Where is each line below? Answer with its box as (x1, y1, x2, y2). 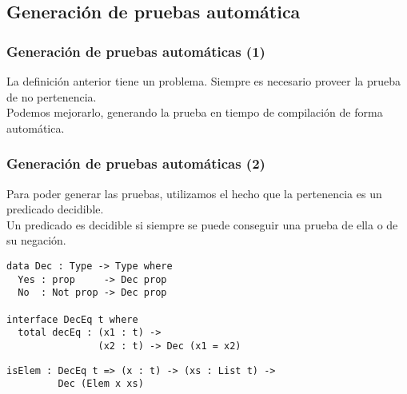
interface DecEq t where (6, 313, 138, 325)
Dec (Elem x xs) (58, 378, 144, 390)
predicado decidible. (6, 201, 104, 217)
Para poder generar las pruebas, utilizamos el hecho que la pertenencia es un (6, 185, 382, 201)
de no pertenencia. (6, 88, 97, 105)
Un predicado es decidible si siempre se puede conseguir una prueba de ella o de (6, 216, 398, 233)
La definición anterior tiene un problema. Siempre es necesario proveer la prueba (6, 73, 401, 89)
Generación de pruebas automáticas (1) (6, 41, 265, 61)
